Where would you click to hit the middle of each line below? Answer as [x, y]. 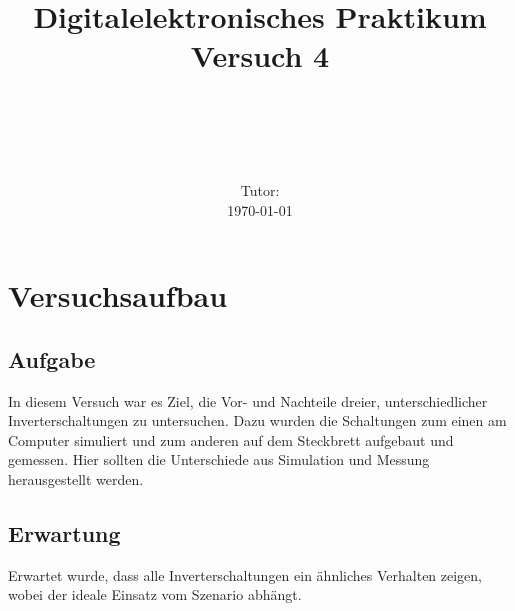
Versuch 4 [260, 55]
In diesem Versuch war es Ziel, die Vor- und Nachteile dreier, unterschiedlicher [248, 400]
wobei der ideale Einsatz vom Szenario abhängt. [155, 594]
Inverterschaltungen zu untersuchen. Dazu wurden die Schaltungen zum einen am [257, 420]
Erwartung [64, 533]
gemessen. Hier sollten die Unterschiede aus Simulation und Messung [219, 459]
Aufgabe [52, 358]
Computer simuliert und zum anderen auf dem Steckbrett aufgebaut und [231, 439]
